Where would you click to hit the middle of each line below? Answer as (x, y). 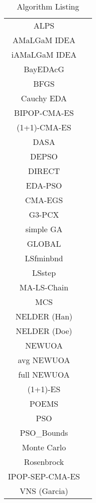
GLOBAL (44, 243)
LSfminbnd (44, 258)
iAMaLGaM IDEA (44, 54)
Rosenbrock (44, 462)
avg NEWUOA (44, 360)
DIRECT (44, 171)
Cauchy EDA (44, 98)
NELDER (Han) (44, 316)
